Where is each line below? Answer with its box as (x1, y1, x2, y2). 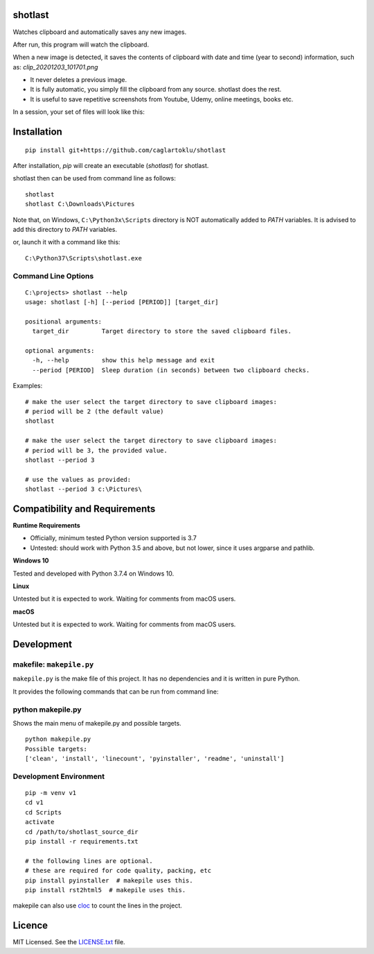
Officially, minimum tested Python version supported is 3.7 (30, 534, 197, 542)
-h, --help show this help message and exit (32, 356, 215, 365)
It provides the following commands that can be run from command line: (12, 687, 219, 696)
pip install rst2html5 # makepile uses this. (25, 886, 186, 894)
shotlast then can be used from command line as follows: (12, 174, 176, 183)
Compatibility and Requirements (12, 503, 156, 514)
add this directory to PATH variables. (12, 226, 118, 233)
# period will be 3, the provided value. (25, 446, 168, 454)
